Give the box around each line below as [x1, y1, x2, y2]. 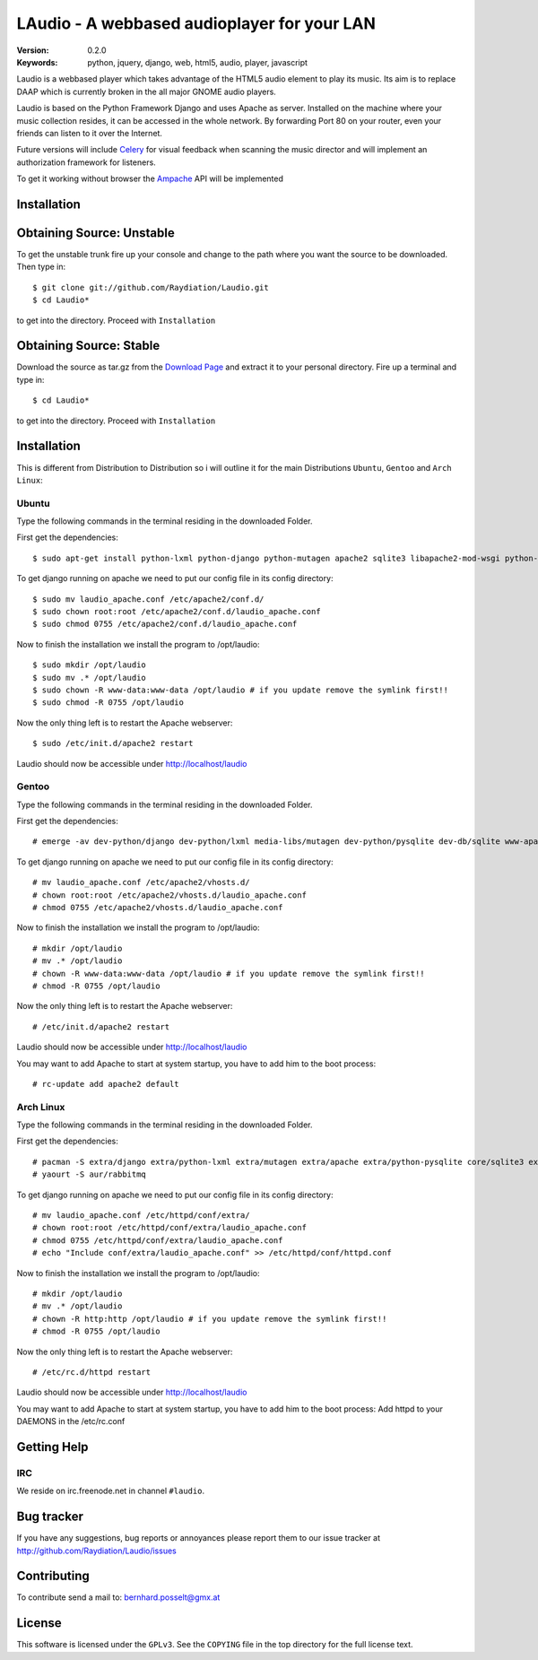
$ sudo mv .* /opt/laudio [32, 673, 147, 682]
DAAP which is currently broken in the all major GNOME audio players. [16, 86, 277, 97]
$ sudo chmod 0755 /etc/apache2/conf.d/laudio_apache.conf [32, 619, 298, 630]
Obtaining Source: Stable [16, 338, 161, 353]
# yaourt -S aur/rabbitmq [32, 1169, 147, 1179]
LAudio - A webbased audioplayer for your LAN [16, 13, 377, 33]
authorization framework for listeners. [16, 157, 156, 168]
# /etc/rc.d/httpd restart [32, 1367, 152, 1377]
